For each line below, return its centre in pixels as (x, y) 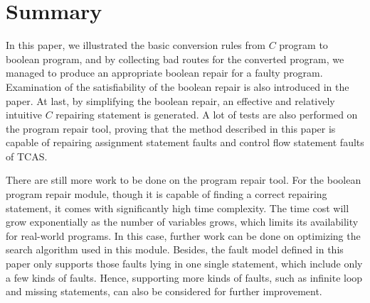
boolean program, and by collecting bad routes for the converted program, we (175, 59)
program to (303, 45)
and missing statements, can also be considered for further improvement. (164, 291)
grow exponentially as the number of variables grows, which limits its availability (182, 222)
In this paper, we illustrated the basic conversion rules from (136, 45)
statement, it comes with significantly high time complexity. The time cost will (178, 208)
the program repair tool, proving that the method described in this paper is (171, 128)
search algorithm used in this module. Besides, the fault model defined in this (175, 249)
